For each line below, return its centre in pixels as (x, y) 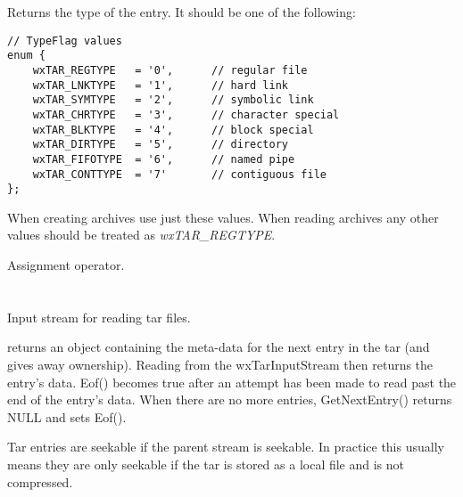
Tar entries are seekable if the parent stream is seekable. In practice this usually (226, 447)
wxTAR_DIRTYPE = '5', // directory (160, 145)
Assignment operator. (66, 265)
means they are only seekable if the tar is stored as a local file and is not (206, 464)
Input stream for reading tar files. (99, 317)
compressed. (40, 481)
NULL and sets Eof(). (67, 416)
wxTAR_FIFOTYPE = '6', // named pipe (164, 159)
